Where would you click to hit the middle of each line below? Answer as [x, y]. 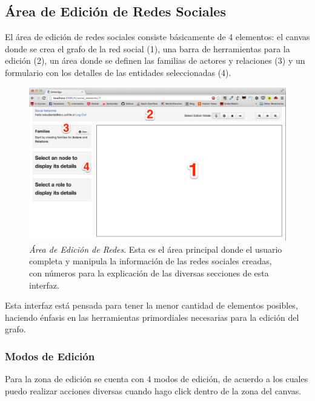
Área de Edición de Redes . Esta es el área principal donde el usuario [156, 249]
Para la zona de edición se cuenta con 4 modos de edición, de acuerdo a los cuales [157, 379]
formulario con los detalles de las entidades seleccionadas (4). [118, 72]
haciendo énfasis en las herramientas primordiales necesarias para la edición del [152, 317]
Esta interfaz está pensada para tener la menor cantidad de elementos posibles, [151, 305]
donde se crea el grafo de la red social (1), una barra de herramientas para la [148, 48]
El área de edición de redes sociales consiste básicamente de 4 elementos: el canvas [157, 37]
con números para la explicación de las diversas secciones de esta [149, 272]
